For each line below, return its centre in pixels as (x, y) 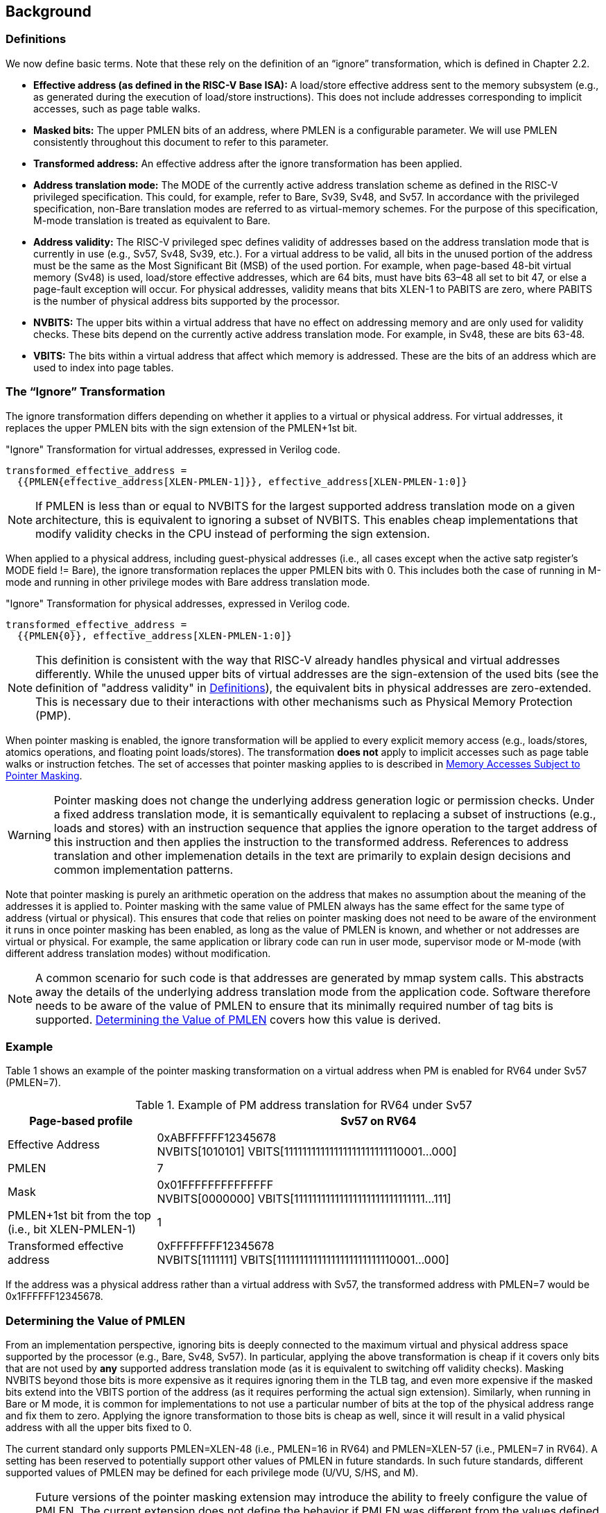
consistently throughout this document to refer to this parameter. (181, 142)
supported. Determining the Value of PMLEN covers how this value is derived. (238, 1019)
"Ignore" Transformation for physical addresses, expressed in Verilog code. (178, 603)
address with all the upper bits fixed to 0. (99, 1428)
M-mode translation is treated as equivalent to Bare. (152, 220)
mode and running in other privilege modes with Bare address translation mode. (188, 582)
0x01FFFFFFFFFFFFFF (215, 1185)
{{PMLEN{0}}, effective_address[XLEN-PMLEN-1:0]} (155, 635)
